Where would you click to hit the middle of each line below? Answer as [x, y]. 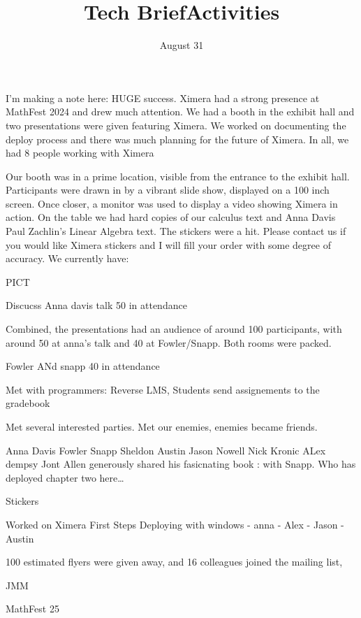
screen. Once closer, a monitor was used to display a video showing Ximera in [172, 203]
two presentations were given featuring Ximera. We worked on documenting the [176, 125]
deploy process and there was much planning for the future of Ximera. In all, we [177, 139]
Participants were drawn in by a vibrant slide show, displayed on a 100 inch [168, 190]
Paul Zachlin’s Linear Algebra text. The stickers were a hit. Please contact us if [176, 231]
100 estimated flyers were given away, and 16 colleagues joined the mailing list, [174, 562]
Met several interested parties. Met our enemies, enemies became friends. [162, 426]
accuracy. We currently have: [67, 258]
